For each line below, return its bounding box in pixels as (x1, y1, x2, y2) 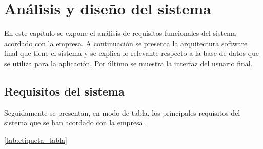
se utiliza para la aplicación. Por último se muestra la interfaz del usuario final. (4, 58, 253, 68)
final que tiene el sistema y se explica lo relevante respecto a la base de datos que (4, 48, 259, 59)
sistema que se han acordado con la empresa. (4, 117, 145, 128)
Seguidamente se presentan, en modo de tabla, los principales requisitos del (4, 107, 240, 118)
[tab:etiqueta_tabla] (4, 134, 67, 145)
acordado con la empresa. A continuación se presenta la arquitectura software (4, 38, 248, 48)
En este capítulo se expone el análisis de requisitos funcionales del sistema (4, 28, 236, 39)
